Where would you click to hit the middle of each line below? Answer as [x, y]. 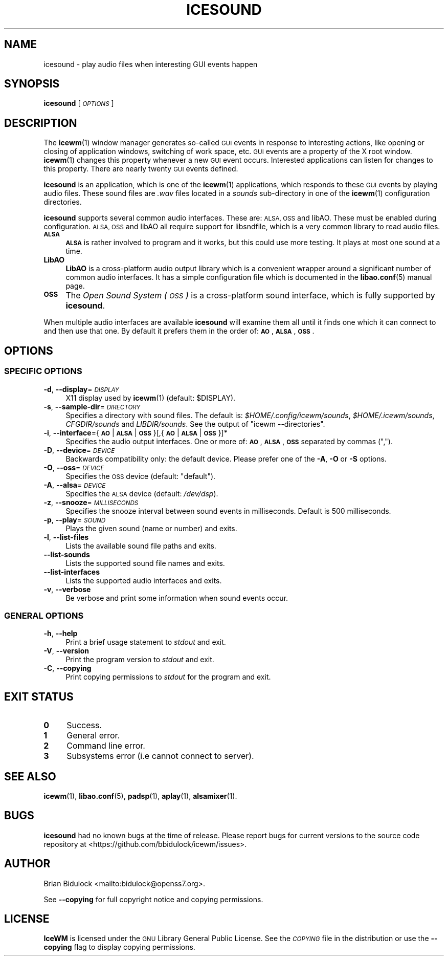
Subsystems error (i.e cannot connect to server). [160, 756]
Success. [84, 725]
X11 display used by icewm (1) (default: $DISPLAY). [151, 398]
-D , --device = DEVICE [79, 450]
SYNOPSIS [32, 84]
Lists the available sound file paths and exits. [141, 546]
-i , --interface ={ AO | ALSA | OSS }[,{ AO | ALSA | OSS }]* [136, 432]
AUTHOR [27, 864]
